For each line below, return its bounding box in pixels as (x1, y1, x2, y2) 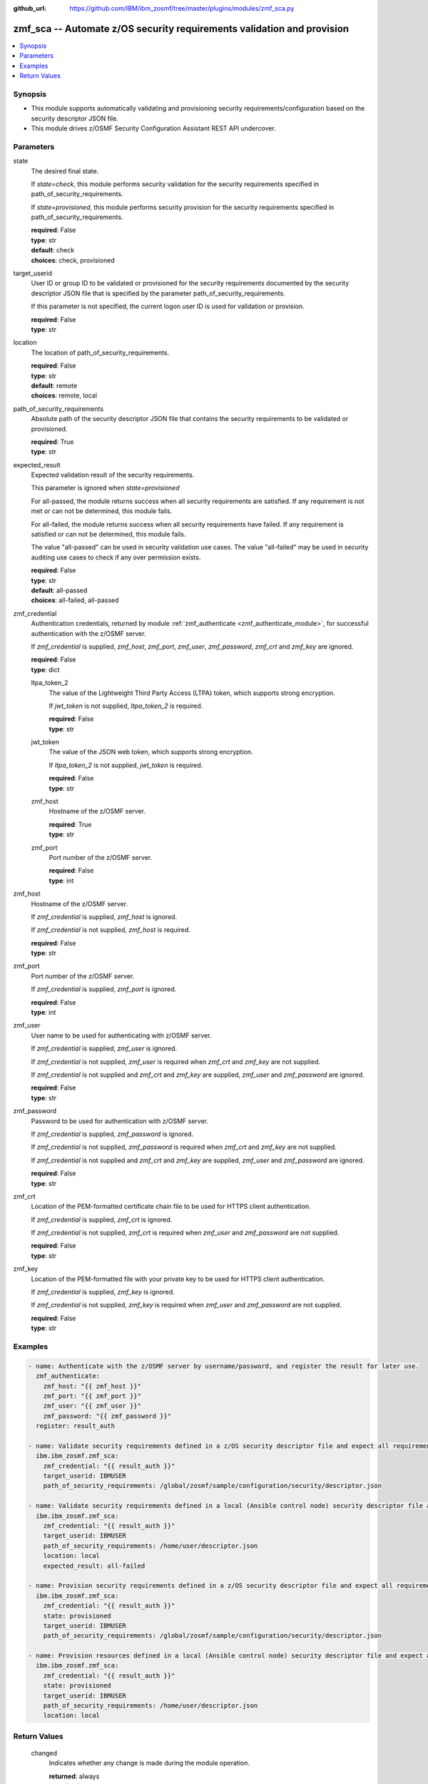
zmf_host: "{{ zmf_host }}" (43, 1382, 142, 1390)
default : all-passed (31, 586, 88, 594)
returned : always (49, 1772, 100, 1780)
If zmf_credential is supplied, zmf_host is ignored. (31, 912, 178, 921)
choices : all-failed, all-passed (31, 596, 119, 604)
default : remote (31, 381, 78, 390)
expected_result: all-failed (43, 1561, 146, 1570)
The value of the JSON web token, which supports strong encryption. (49, 748, 253, 756)
